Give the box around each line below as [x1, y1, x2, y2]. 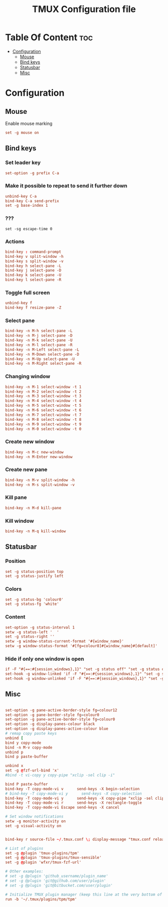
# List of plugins [5, 846, 43, 851]
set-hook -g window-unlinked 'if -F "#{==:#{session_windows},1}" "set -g [5, 676, 164, 681]
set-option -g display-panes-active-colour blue [5, 726, 108, 731]
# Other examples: [5, 869, 43, 874]
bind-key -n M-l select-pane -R [5, 342, 72, 347]
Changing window [5, 373, 50, 380]
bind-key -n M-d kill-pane [5, 505, 61, 510]
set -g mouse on [5, 130, 39, 135]
